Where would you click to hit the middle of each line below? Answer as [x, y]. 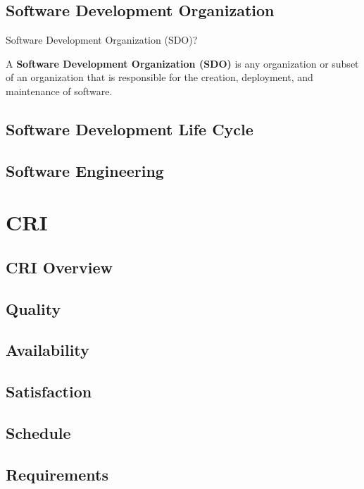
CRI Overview [59, 267]
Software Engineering [85, 170]
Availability [48, 350]
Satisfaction [49, 391]
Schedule [38, 433]
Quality [33, 308]
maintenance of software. [59, 91]
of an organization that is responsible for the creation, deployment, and [159, 77]
